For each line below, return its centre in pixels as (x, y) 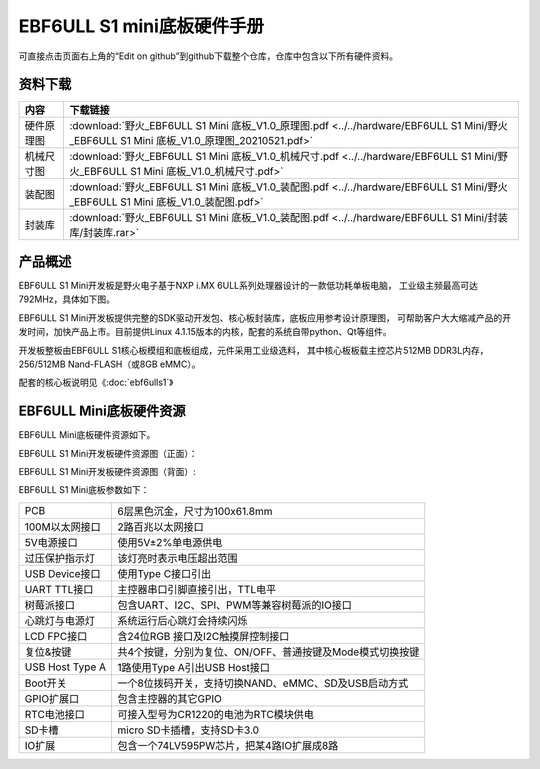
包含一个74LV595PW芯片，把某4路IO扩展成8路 (228, 745)
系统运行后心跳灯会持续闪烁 (183, 620)
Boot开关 (45, 683)
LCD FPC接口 (56, 636)
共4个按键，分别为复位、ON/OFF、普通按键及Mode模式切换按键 (268, 652)
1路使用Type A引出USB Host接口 (193, 667)
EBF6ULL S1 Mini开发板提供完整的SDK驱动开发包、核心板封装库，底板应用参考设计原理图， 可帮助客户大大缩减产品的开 (265, 317)
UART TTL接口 (59, 589)
